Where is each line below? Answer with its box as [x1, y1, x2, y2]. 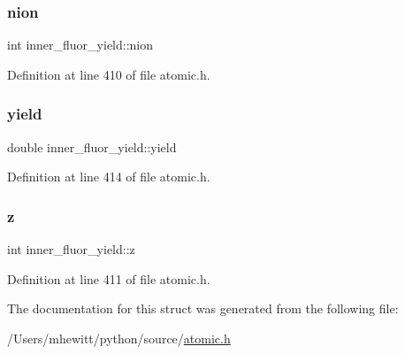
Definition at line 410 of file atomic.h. [7, 65, 210, 83]
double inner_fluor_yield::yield [7, 137, 177, 156]
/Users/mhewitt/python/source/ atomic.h [7, 328, 231, 347]
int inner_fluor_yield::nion [7, 35, 154, 54]
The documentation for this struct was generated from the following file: [7, 299, 399, 318]
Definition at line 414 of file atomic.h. [7, 167, 210, 186]
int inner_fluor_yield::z [7, 240, 135, 258]
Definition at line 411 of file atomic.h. [7, 269, 210, 288]
